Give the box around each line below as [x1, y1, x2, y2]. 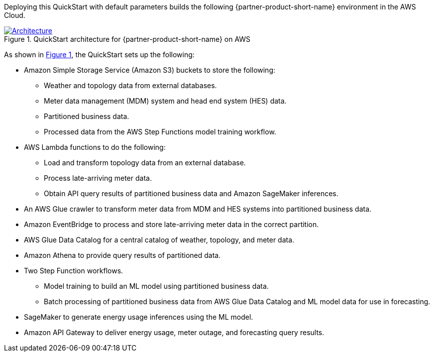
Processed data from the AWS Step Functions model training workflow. [44, 127, 276, 136]
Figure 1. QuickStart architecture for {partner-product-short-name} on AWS [4, 35, 251, 43]
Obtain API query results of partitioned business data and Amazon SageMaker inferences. [44, 189, 338, 198]
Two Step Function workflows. [24, 266, 123, 275]
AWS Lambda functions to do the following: [24, 143, 166, 151]
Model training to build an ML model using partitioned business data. [44, 282, 269, 290]
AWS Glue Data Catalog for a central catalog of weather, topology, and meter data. [24, 236, 295, 244]
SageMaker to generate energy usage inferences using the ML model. [24, 313, 253, 321]
